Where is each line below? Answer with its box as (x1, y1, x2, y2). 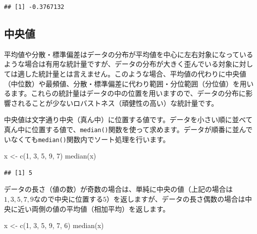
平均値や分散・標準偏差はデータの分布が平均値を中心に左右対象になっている (4, 49, 254, 59)
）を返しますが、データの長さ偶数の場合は (106, 194, 245, 204)
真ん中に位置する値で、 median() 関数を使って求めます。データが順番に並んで (4, 124, 253, 134)
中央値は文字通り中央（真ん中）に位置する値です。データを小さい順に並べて (4, 114, 253, 125)
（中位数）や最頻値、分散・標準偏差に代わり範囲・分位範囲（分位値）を (4, 78, 240, 88)
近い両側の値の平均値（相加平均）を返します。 (17, 203, 170, 214)
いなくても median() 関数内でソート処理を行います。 (4, 134, 170, 144)
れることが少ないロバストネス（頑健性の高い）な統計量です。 (17, 97, 218, 108)
